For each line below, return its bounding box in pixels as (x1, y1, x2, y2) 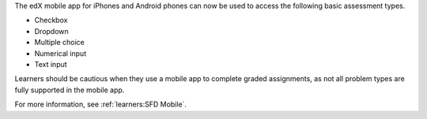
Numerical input (34, 48, 87, 58)
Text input (34, 59, 67, 69)
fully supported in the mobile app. (14, 85, 125, 95)
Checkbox (34, 16, 68, 25)
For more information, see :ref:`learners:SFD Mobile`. (14, 99, 187, 110)
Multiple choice (34, 38, 85, 47)
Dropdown (34, 26, 69, 35)
